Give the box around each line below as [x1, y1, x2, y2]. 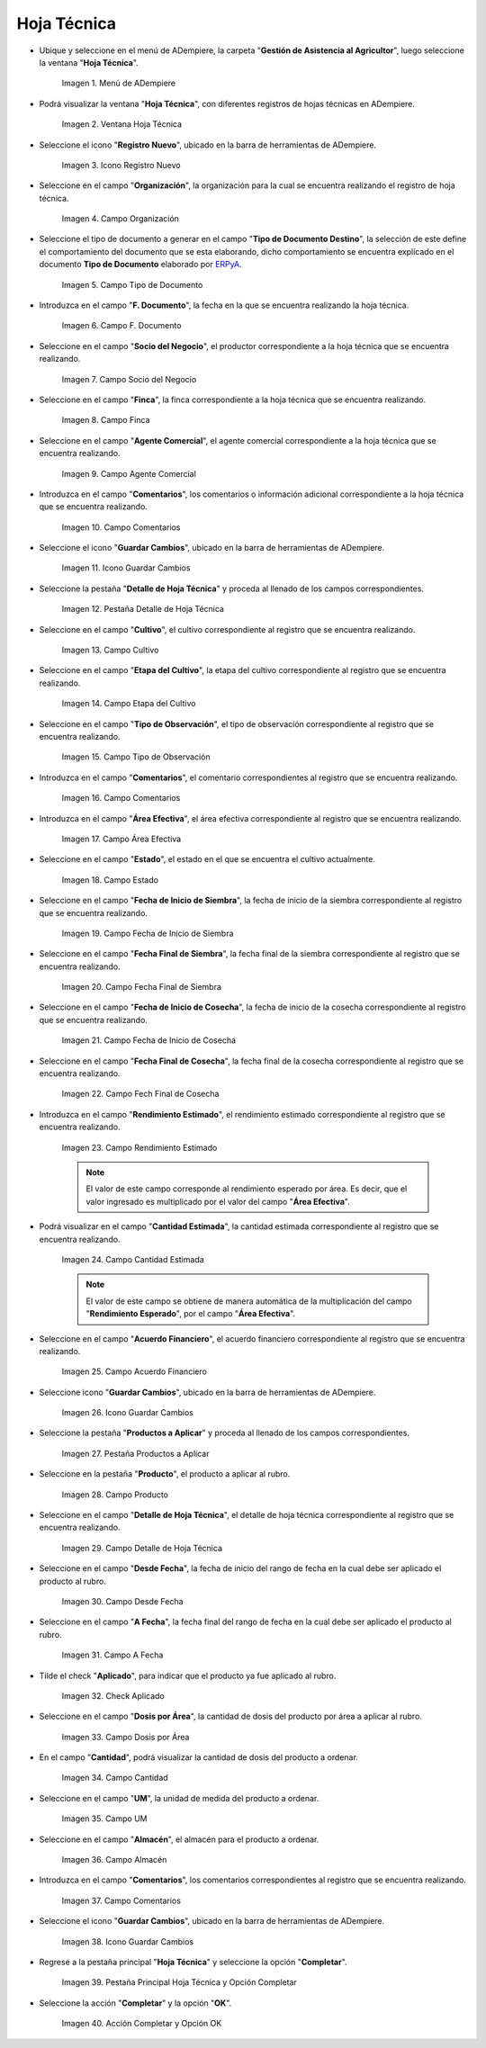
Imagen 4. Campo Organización [61, 213, 180, 224]
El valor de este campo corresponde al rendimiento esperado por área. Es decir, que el [85, 1183, 408, 1194]
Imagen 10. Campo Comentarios [61, 522, 181, 533]
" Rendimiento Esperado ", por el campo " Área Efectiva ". [85, 1308, 296, 1319]
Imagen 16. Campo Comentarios [61, 793, 181, 804]
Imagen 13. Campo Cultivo [61, 644, 159, 656]
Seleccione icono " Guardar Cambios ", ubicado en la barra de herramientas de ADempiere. [39, 1387, 376, 1397]
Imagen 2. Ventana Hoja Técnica [61, 119, 183, 130]
